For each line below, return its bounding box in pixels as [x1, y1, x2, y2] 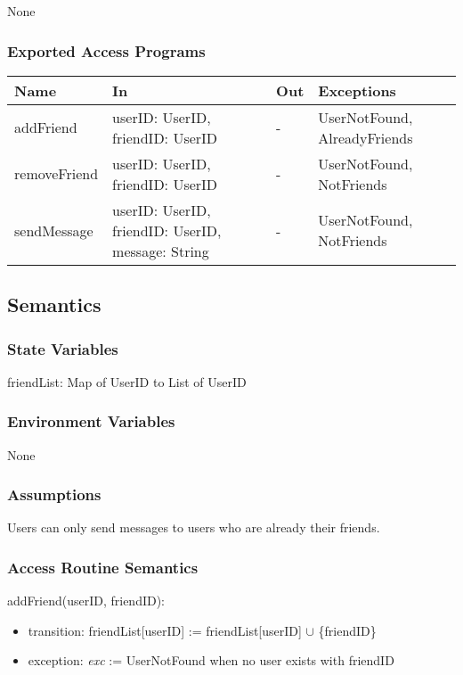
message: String [112, 240, 209, 261]
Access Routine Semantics [7, 556, 199, 578]
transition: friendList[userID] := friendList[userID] [28, 621, 302, 639]
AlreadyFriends [318, 127, 413, 148]
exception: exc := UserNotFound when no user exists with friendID [28, 651, 394, 670]
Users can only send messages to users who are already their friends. [7, 518, 380, 537]
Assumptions [7, 483, 102, 506]
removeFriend [14, 163, 99, 185]
